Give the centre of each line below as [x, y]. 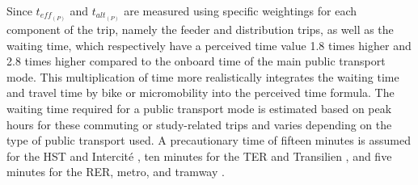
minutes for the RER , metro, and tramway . [116, 172]
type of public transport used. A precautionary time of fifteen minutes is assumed [209, 140]
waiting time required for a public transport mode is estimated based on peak [199, 109]
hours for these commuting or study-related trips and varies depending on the [199, 124]
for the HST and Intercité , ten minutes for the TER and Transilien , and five [199, 156]
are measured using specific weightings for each [240, 11]
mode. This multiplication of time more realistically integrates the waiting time [203, 76]
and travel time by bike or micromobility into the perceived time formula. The [201, 92]
